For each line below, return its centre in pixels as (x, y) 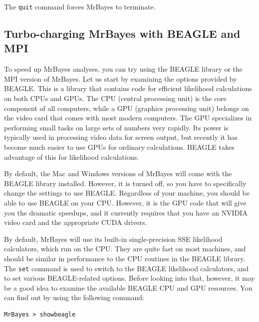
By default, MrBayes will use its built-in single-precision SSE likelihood (113, 239)
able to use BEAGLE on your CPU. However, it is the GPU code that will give (125, 202)
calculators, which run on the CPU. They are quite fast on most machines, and (125, 249)
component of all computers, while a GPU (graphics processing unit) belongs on (127, 108)
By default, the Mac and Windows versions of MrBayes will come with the (118, 173)
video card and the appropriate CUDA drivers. (76, 222)
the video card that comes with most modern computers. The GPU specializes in (128, 118)
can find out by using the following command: (74, 297)
